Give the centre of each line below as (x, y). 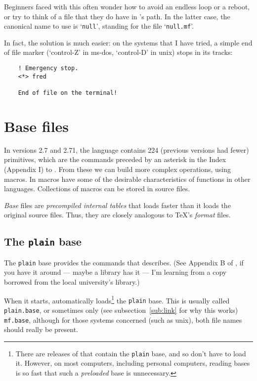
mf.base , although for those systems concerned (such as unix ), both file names (123, 319)
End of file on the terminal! (68, 93)
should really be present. (41, 329)
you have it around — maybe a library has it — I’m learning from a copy (115, 272)
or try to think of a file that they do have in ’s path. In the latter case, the (117, 16)
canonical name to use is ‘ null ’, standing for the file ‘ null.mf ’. (99, 26)
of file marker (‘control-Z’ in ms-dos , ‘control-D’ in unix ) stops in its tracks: (118, 52)
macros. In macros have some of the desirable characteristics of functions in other (127, 179)
